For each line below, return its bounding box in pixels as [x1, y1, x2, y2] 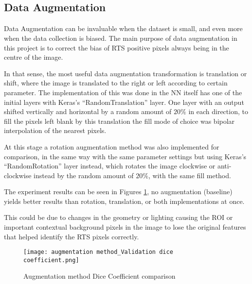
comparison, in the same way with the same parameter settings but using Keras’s [4, 151, 247, 161]
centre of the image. [4, 52, 63, 62]
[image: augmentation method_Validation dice [23, 249, 173, 256]
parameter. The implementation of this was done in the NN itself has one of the [4, 87, 242, 97]
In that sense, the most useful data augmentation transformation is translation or [4, 68, 247, 78]
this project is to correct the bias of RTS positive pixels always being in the [4, 42, 229, 52]
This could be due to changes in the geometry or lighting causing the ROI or [4, 212, 233, 222]
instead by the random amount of [34, 170, 134, 180]
